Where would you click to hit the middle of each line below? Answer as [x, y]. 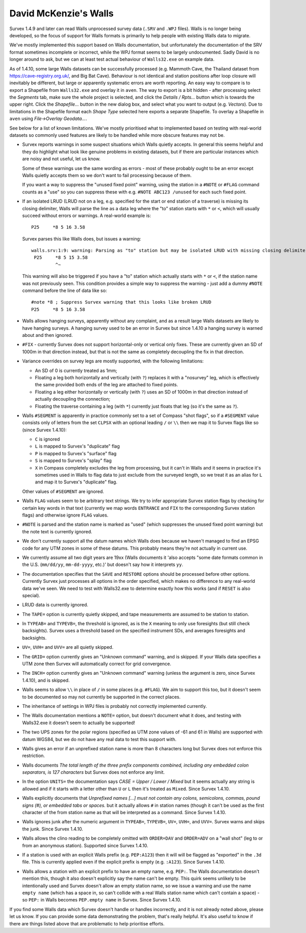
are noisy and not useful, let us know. [61, 159]
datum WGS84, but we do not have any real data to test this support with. [99, 739]
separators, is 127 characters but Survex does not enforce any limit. [94, 772]
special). [31, 595]
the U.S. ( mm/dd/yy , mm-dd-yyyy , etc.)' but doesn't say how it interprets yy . [103, 564]
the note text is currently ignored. [57, 531]
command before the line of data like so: [65, 290]
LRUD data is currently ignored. [55, 605]
